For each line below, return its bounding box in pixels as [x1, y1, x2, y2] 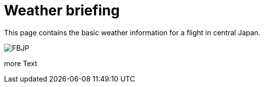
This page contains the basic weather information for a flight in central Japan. [4, 28, 260, 37]
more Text [4, 59, 38, 68]
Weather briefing [4, 2, 120, 19]
